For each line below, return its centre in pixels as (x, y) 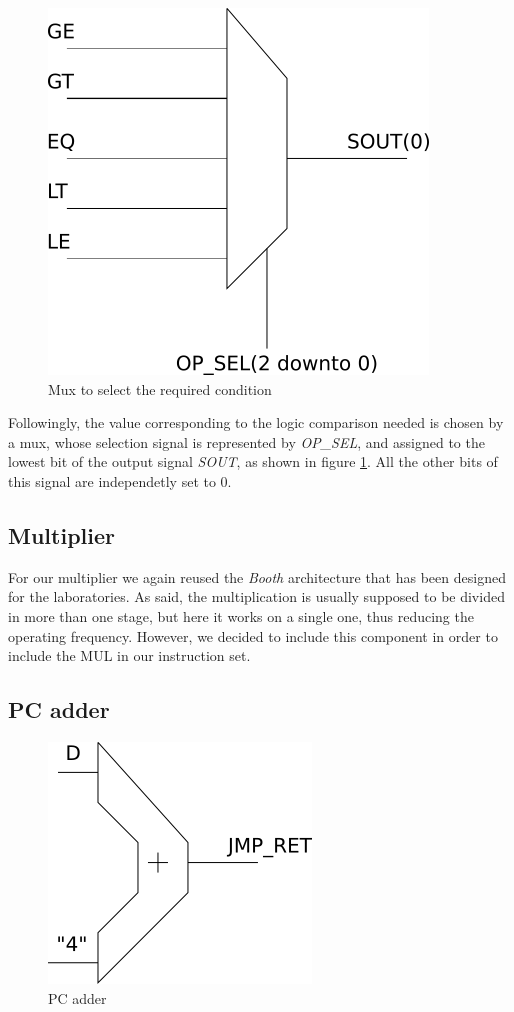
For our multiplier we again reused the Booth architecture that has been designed (257, 576)
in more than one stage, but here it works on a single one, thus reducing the (241, 615)
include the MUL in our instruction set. (129, 655)
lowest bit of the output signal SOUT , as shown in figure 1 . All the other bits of (253, 461)
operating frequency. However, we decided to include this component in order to (253, 635)
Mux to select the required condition (160, 388)
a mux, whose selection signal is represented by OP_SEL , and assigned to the (246, 441)
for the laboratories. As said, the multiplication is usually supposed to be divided (256, 596)
